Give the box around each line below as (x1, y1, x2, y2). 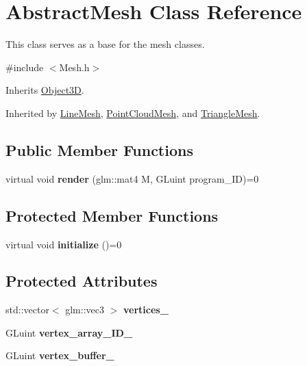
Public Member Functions (5, 139, 193, 160)
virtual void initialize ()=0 (5, 237, 122, 251)
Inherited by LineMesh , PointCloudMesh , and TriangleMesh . (5, 105, 260, 120)
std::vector (5, 302, 49, 317)
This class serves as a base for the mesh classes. (5, 37, 205, 51)
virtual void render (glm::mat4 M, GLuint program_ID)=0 (5, 171, 259, 185)
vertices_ (123, 302, 169, 317)
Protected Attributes (5, 270, 158, 291)
